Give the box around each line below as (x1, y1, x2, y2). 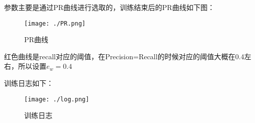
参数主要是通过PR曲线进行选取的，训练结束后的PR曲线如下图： (4, 2, 215, 12)
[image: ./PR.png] (24, 20, 86, 27)
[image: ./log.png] (24, 95, 89, 103)
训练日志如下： (4, 78, 53, 88)
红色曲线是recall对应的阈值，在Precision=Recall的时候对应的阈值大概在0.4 (4, 51, 244, 61)
